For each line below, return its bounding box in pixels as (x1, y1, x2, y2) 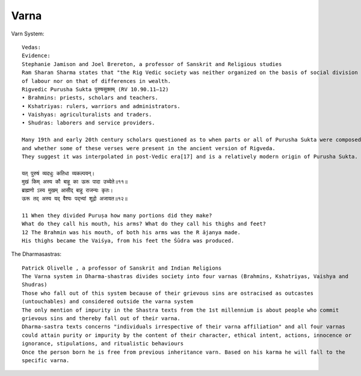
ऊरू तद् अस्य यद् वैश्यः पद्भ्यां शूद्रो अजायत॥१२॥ (22, 195, 128, 202)
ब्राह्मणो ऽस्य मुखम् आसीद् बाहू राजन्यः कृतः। (22, 187, 114, 193)
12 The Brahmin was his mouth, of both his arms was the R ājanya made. (22, 229, 241, 235)
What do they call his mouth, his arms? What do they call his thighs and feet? (22, 220, 267, 228)
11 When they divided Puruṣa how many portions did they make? (22, 212, 212, 219)
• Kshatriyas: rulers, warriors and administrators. (22, 103, 180, 109)
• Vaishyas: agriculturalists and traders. (22, 111, 152, 118)
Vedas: (22, 44, 42, 50)
